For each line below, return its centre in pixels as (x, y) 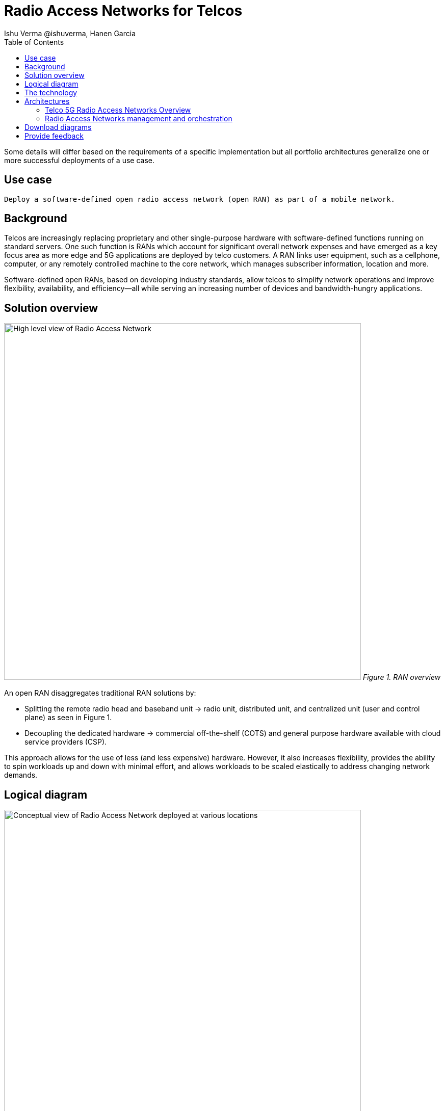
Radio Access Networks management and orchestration (139, 118)
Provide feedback (54, 136)
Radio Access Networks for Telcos (123, 11)
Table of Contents (34, 42)
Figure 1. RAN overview (402, 677)
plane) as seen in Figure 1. (68, 718)
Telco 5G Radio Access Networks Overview (118, 110)
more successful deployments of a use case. (80, 160)
